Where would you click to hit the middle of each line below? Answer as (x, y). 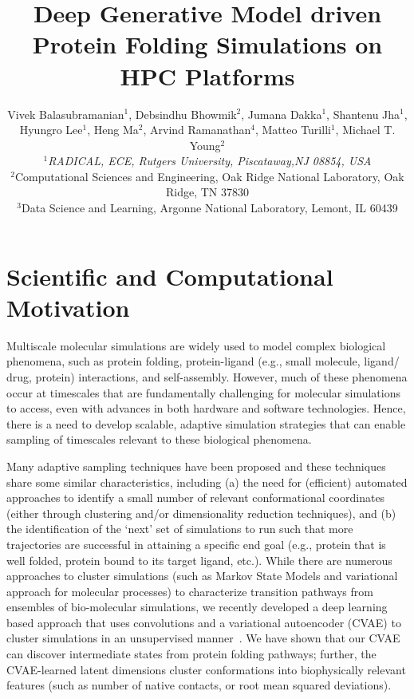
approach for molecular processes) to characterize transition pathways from (190, 591)
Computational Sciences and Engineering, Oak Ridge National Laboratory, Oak (209, 176)
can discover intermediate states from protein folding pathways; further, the (191, 654)
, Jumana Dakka (282, 114)
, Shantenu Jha (363, 114)
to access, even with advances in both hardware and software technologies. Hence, (206, 408)
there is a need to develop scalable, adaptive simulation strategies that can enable (206, 423)
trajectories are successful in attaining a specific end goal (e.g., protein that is (196, 544)
